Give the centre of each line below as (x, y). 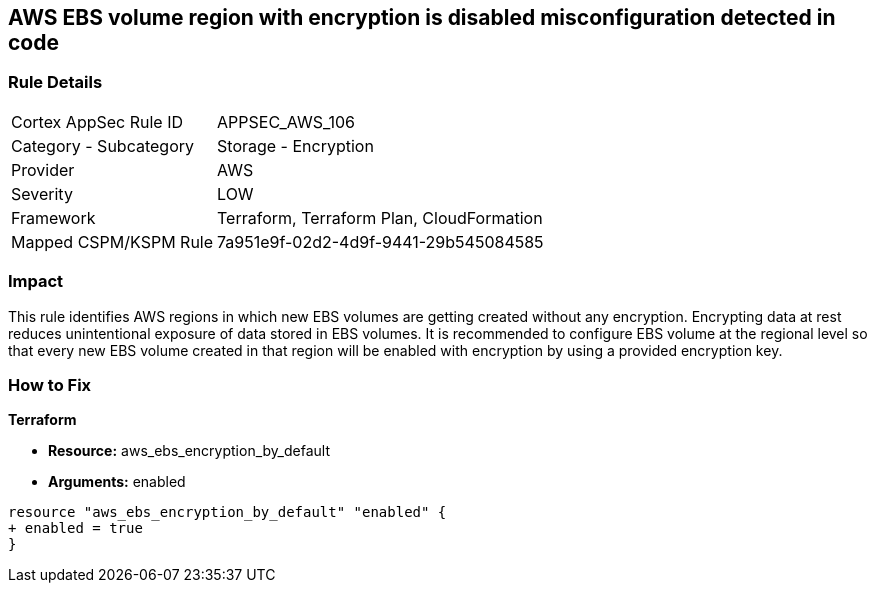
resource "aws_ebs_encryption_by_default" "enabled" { (227, 512)
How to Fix (50, 384)
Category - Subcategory (102, 145)
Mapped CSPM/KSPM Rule (112, 241)
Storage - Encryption (295, 145)
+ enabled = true (75, 528)
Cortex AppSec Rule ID (97, 121)
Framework (53, 217)
